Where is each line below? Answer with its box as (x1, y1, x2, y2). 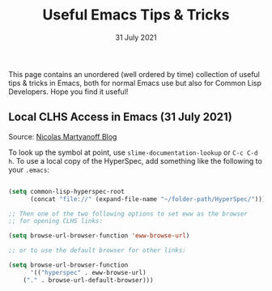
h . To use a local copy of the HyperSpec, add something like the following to (8, 156, 263, 165)
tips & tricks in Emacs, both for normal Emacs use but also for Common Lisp (8, 78, 261, 88)
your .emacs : (8, 165, 50, 174)
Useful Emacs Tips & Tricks (42, 6, 230, 24)
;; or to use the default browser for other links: (8, 246, 186, 255)
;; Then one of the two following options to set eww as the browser (8, 209, 249, 218)
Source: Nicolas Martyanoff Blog (8, 131, 117, 141)
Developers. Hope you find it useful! (8, 87, 129, 96)
